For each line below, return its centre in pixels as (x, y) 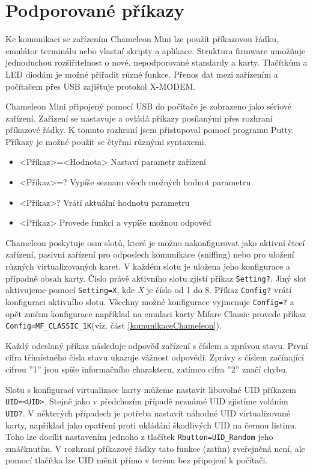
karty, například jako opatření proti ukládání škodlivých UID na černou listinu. (151, 425)
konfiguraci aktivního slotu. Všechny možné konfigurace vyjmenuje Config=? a (150, 301)
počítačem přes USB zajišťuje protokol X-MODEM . (101, 86)
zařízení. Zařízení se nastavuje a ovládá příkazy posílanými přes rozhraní (139, 118)
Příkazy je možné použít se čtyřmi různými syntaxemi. (106, 141)
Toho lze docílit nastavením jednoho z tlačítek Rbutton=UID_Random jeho (139, 437)
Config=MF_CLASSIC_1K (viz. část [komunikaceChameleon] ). (114, 325)
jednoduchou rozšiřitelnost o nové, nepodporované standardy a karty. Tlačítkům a (156, 62)
